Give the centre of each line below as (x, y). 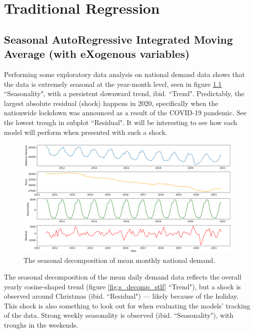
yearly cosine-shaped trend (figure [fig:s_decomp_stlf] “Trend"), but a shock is (123, 286)
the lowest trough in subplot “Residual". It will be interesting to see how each (121, 122)
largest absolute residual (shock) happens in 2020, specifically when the (111, 103)
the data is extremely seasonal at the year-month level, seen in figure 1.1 (113, 84)
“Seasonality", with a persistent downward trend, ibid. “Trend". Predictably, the (124, 93)
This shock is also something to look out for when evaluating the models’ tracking (127, 305)
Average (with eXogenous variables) (97, 54)
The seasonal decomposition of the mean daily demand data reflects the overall (123, 276)
